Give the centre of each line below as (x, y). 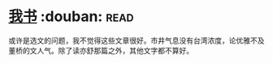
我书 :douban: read (71, 17)
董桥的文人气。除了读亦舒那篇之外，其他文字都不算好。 (101, 50)
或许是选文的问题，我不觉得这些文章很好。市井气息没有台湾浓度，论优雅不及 (136, 40)
